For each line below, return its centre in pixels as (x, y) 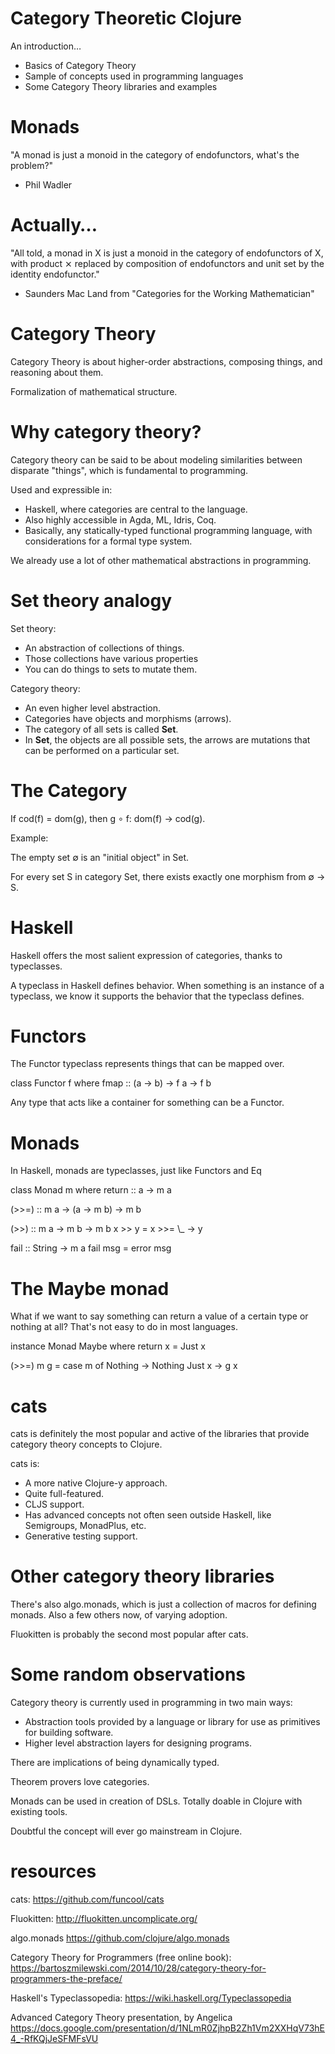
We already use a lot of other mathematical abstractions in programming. (161, 560)
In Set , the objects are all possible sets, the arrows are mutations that (167, 739)
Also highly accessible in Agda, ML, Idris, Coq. (120, 519)
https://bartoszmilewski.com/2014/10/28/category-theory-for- (138, 1968)
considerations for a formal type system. (108, 541)
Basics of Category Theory (80, 65)
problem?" (32, 165)
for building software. (69, 1733)
